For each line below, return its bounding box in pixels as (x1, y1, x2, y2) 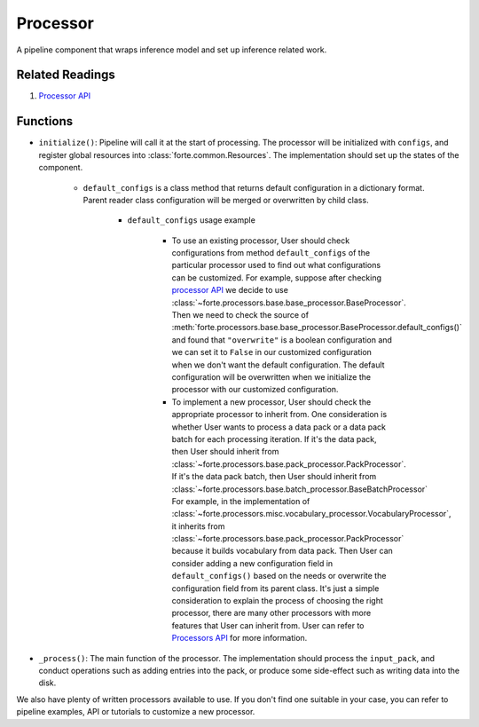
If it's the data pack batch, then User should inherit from (171, 471, 377, 482)
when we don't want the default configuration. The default (171, 360, 385, 370)
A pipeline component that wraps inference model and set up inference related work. (16, 44, 327, 55)
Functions (16, 114, 74, 129)
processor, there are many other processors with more (171, 608, 372, 619)
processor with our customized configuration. (171, 384, 339, 395)
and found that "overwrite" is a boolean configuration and (171, 334, 392, 345)
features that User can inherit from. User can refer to (171, 620, 365, 630)
